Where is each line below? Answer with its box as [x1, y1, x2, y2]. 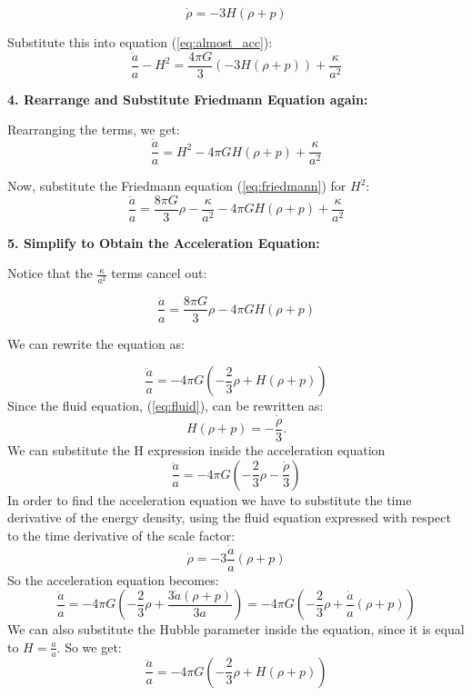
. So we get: [56, 637, 122, 656]
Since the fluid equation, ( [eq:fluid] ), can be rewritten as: [7, 396, 324, 415]
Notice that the [7, 263, 93, 283]
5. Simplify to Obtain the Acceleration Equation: [7, 233, 320, 252]
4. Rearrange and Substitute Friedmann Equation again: [7, 89, 368, 108]
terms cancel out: [111, 263, 207, 283]
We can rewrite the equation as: [7, 333, 185, 353]
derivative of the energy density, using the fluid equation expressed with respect [7, 508, 451, 527]
